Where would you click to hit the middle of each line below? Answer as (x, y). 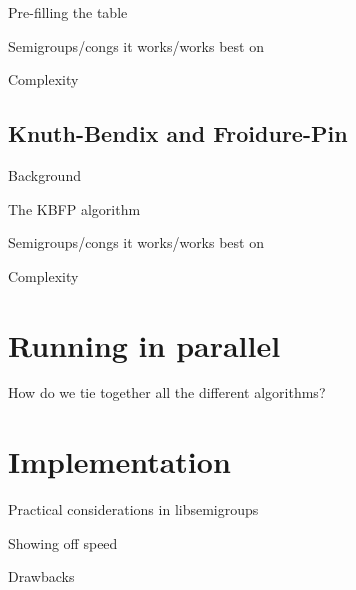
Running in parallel (144, 344)
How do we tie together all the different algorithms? (167, 392)
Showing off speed (63, 542)
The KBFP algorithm (74, 208)
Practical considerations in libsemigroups (133, 509)
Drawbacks (41, 576)
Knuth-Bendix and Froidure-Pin (178, 133)
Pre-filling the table (68, 12)
